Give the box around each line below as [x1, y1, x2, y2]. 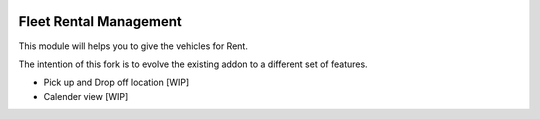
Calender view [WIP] [43, 90, 129, 102]
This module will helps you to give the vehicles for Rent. [18, 40, 249, 52]
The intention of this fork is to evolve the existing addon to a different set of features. [18, 58, 369, 70]
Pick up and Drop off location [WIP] [43, 76, 190, 89]
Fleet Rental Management [18, 13, 182, 30]
